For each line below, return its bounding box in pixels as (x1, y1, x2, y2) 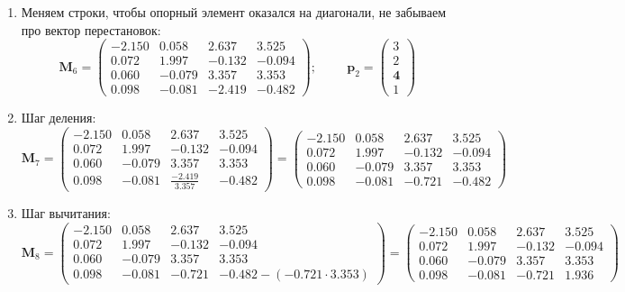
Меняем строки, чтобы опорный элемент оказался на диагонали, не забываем (21, 3, 447, 21)
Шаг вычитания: (21, 204, 111, 222)
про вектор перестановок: (21, 20, 161, 39)
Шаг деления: (21, 108, 96, 127)
